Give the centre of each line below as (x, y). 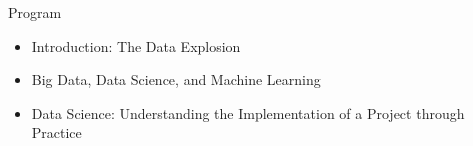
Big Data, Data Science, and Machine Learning (176, 79)
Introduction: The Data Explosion (136, 45)
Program (35, 12)
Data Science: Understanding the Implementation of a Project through (248, 112)
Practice (56, 132)
